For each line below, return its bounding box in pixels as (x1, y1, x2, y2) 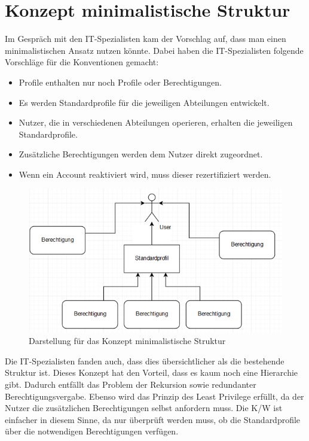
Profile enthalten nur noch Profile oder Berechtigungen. (19, 75, 222, 88)
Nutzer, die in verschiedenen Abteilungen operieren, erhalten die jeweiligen (19, 116, 293, 129)
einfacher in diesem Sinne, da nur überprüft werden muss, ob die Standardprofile (5, 413, 301, 425)
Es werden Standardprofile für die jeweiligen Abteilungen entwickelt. (19, 96, 270, 108)
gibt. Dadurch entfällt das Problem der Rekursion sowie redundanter (5, 378, 256, 391)
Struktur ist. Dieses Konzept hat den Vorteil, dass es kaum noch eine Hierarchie (5, 366, 298, 379)
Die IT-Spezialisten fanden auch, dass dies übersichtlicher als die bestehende (5, 354, 284, 367)
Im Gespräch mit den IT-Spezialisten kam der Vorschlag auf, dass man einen (5, 32, 286, 45)
